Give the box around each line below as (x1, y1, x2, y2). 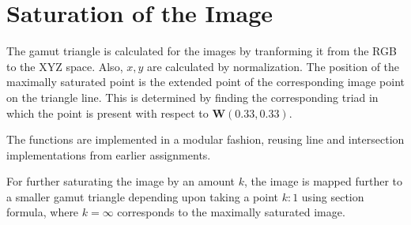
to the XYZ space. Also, (6, 58, 123, 74)
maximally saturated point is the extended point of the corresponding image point (6, 73, 405, 90)
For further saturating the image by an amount (6, 173, 236, 189)
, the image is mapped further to (243, 173, 403, 189)
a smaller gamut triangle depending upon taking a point (6, 188, 278, 204)
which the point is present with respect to (6, 104, 209, 121)
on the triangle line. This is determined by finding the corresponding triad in (6, 88, 379, 105)
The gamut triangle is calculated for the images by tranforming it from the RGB (6, 43, 397, 59)
